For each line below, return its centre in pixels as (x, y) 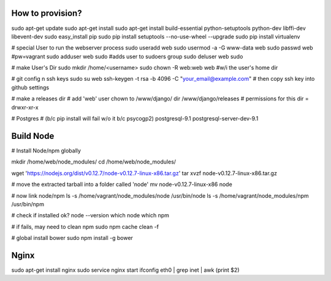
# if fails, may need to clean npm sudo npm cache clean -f (85, 227)
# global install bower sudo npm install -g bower (72, 238)
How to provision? (47, 13)
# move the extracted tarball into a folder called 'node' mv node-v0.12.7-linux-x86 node (122, 184)
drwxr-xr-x (25, 107)
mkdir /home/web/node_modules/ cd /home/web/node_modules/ (94, 162)
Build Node (33, 136)
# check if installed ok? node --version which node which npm (90, 215)
